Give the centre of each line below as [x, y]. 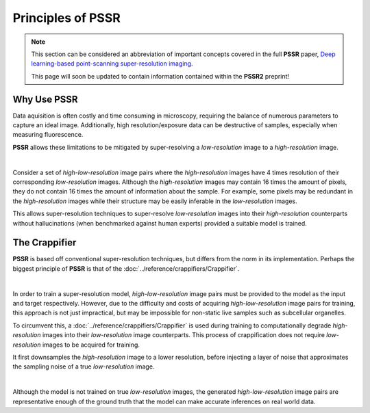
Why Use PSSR [45, 99]
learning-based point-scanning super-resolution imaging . [112, 64]
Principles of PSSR [67, 18]
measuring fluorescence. [48, 135]
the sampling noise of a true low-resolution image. [84, 367]
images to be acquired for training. [91, 345]
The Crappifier [45, 243]
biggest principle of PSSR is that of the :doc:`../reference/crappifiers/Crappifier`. [126, 268]
